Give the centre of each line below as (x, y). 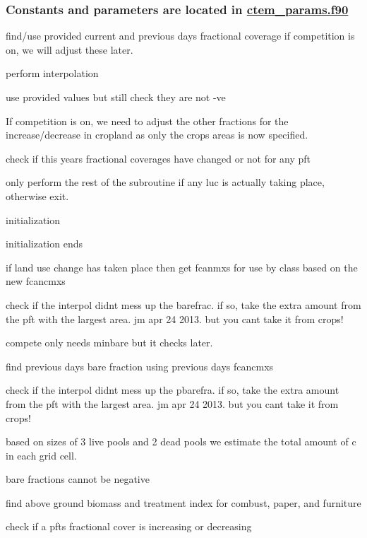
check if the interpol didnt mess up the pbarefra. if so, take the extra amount (173, 390)
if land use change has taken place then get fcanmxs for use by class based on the (182, 267)
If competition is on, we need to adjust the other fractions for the (147, 121)
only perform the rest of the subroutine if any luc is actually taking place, (165, 182)
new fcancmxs (36, 281)
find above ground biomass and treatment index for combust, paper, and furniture (183, 502)
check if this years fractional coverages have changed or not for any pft (158, 158)
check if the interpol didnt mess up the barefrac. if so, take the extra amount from (183, 304)
